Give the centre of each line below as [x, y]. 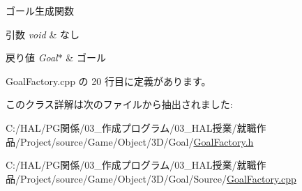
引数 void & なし [43, 34]
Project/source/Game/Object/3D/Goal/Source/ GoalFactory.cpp [158, 178]
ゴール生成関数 [40, 10]
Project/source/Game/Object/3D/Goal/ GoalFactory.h [137, 141]
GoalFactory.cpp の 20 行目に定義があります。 [108, 81]
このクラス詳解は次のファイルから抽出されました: [119, 104]
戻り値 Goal [32, 58]
